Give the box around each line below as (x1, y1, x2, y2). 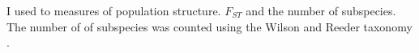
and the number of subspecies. (246, 2, 396, 18)
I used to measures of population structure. (6, 2, 221, 18)
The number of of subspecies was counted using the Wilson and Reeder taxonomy (6, 18, 413, 35)
